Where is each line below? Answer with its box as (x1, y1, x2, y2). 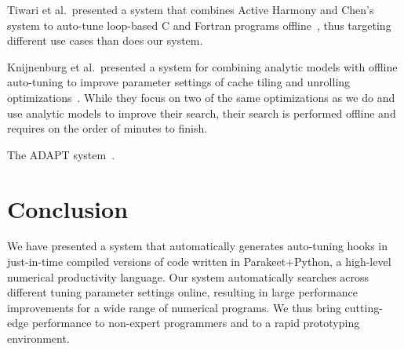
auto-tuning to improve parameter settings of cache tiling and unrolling (7, 74, 351, 90)
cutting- (344, 299, 383, 315)
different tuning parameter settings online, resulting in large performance (7, 284, 358, 300)
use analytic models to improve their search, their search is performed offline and (7, 104, 396, 121)
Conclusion (7, 192, 129, 224)
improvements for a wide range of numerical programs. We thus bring (7, 299, 341, 315)
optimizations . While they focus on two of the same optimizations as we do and (7, 89, 395, 105)
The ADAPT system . (7, 146, 115, 162)
